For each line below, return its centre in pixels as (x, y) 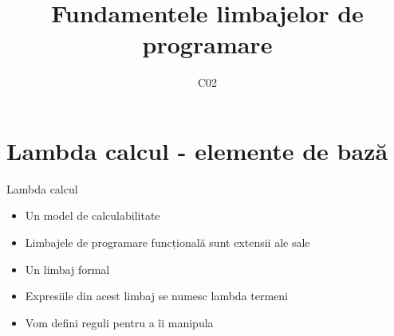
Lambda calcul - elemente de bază (197, 150)
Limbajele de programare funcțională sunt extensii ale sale (167, 242)
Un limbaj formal (67, 269)
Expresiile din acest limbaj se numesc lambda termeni (156, 296)
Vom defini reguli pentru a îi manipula (119, 322)
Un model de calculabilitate (93, 215)
